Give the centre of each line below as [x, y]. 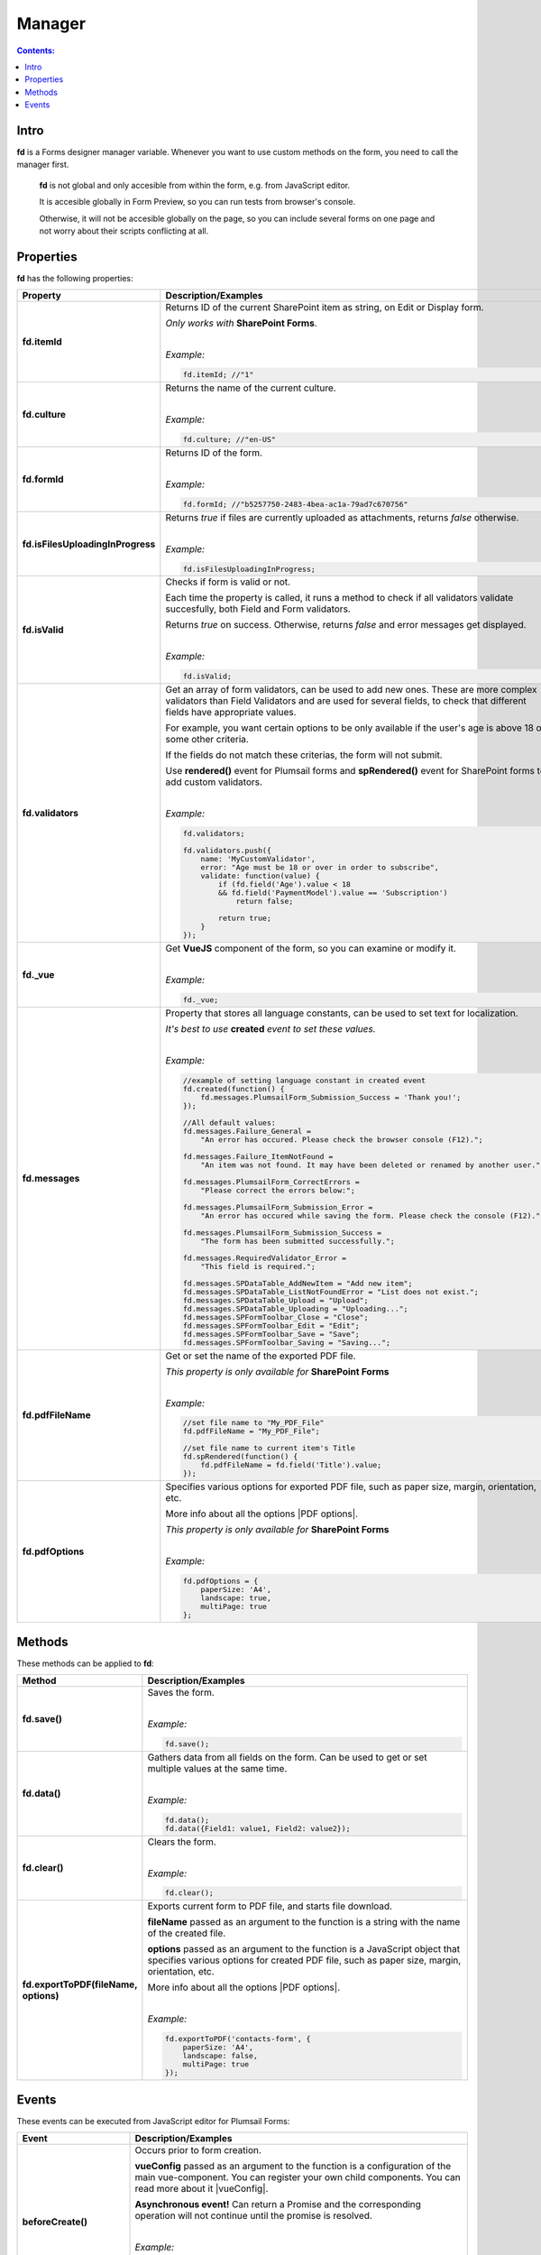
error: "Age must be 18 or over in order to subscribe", [320, 867]
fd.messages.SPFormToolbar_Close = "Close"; [275, 1317]
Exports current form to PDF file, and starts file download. [270, 1906]
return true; [245, 919]
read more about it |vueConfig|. [202, 2189]
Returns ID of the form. [214, 453]
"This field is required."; [258, 1266]
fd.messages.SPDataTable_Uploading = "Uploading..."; [295, 1308]
